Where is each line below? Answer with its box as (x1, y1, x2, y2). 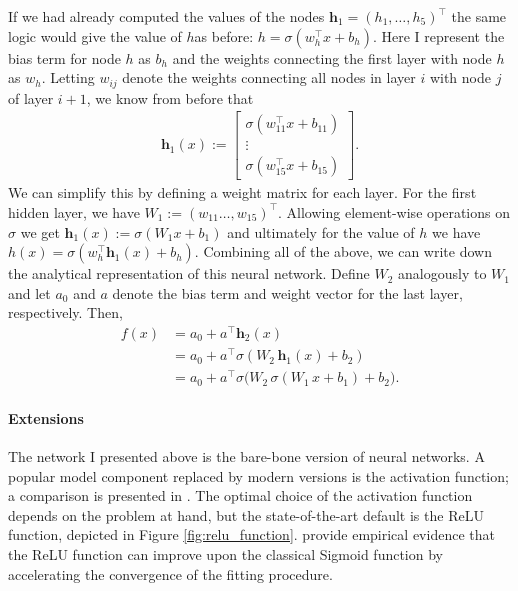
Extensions (8, 407, 84, 428)
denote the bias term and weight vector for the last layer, (112, 282, 463, 303)
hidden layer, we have (8, 201, 140, 222)
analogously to (398, 263, 487, 284)
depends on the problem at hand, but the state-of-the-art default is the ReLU (8, 504, 484, 525)
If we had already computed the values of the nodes (8, 6, 325, 26)
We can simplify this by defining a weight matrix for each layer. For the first (8, 182, 477, 203)
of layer (8, 87, 54, 108)
